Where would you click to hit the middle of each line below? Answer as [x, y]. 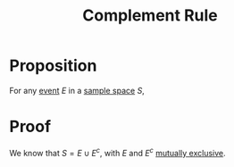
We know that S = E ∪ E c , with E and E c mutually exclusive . [117, 152]
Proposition [53, 66]
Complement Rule [150, 16]
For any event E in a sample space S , [77, 90]
